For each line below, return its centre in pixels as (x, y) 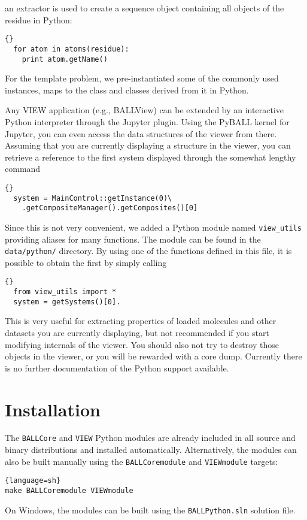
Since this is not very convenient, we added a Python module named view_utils (153, 227)
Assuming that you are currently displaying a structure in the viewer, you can (148, 145)
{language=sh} (33, 481)
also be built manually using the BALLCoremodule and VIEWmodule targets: (142, 461)
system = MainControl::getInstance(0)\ (93, 198)
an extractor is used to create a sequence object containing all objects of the (145, 8)
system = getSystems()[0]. (67, 302)
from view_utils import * (65, 292)
